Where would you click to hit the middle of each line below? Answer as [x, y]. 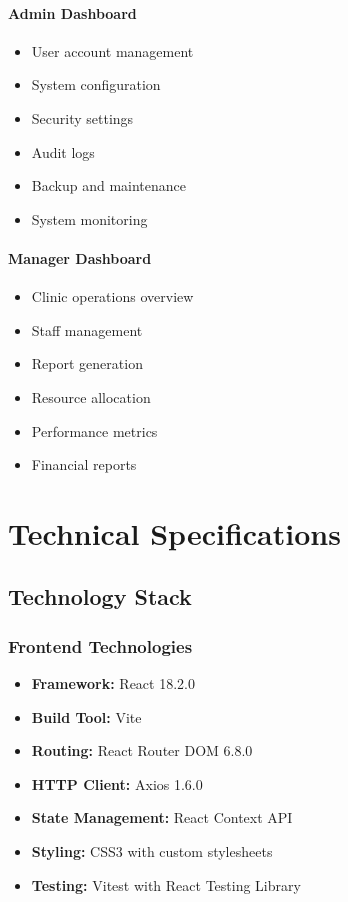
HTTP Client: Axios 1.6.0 [117, 783]
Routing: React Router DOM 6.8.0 [142, 750]
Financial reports [84, 464]
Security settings [82, 117]
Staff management [87, 329]
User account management [112, 50]
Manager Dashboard [80, 257]
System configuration [96, 84]
